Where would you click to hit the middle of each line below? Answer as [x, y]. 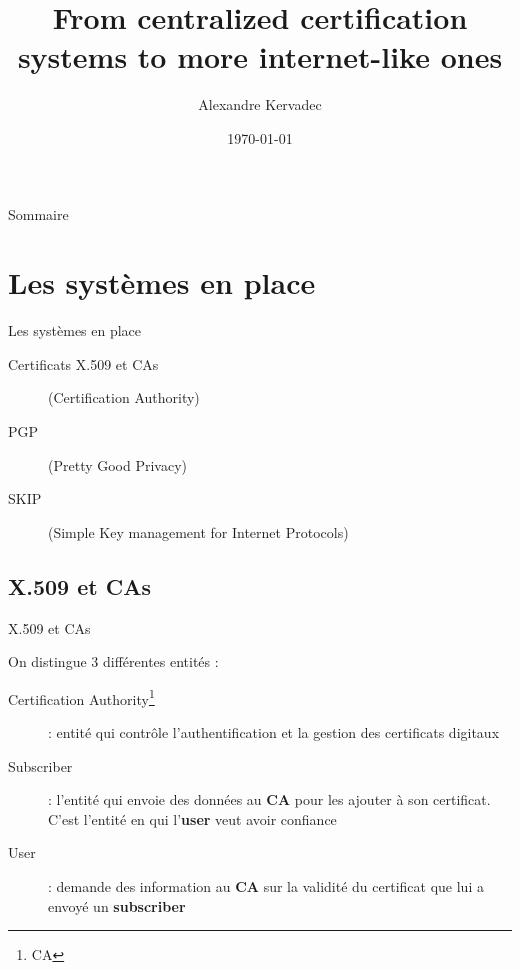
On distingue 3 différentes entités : [113, 661]
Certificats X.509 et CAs [83, 363]
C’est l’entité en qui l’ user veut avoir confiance [192, 818]
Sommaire [38, 213]
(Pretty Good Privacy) [118, 464]
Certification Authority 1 [81, 697]
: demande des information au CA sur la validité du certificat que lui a [266, 885]
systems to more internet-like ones [260, 56]
